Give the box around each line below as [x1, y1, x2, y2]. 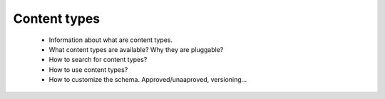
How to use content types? [48, 65, 128, 74]
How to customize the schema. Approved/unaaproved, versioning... [48, 75, 247, 84]
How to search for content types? [48, 56, 148, 64]
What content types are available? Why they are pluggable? [48, 45, 224, 53]
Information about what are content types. [48, 36, 173, 44]
